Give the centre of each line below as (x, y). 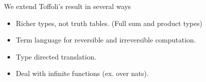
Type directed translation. (56, 56)
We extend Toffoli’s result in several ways (68, 6)
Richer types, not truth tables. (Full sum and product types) (109, 23)
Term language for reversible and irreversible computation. (106, 40)
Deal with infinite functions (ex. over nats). (82, 73)
